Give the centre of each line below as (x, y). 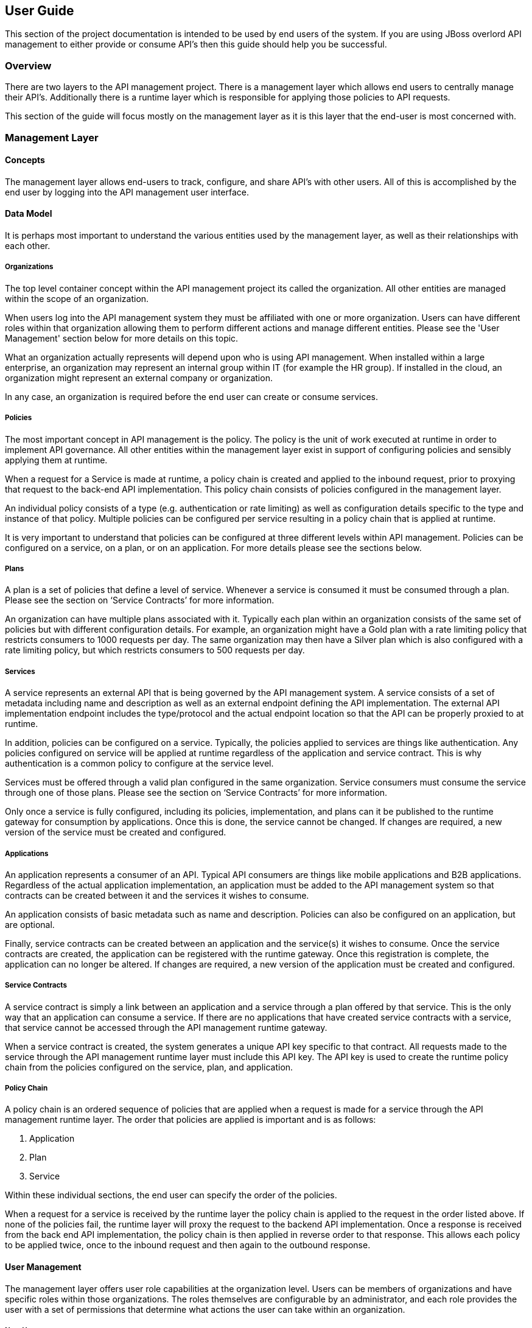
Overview (28, 65)
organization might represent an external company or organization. (139, 378)
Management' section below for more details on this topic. (122, 338)
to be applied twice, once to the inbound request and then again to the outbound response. (188, 1245)
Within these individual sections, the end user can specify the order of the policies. (171, 1195)
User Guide (40, 11)
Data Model (29, 214)
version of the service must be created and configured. (116, 832)
